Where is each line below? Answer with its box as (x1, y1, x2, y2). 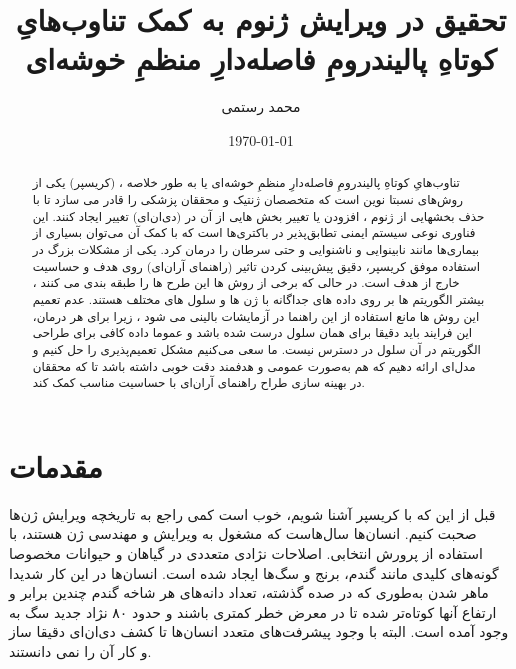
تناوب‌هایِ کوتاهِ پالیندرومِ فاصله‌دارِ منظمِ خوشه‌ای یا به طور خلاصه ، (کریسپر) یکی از (32, 174, 460, 191)
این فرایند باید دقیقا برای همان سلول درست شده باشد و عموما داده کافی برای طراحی (32, 324, 473, 341)
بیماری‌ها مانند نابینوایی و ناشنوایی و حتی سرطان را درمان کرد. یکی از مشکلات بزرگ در (32, 240, 480, 257)
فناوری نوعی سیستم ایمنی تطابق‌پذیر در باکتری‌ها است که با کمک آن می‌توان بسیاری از (32, 224, 476, 241)
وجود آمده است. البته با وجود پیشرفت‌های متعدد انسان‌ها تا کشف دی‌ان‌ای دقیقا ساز (9, 621, 509, 642)
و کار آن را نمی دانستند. (9, 640, 152, 661)
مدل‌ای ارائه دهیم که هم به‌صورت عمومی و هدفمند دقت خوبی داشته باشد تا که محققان (32, 357, 476, 374)
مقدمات (9, 445, 103, 486)
